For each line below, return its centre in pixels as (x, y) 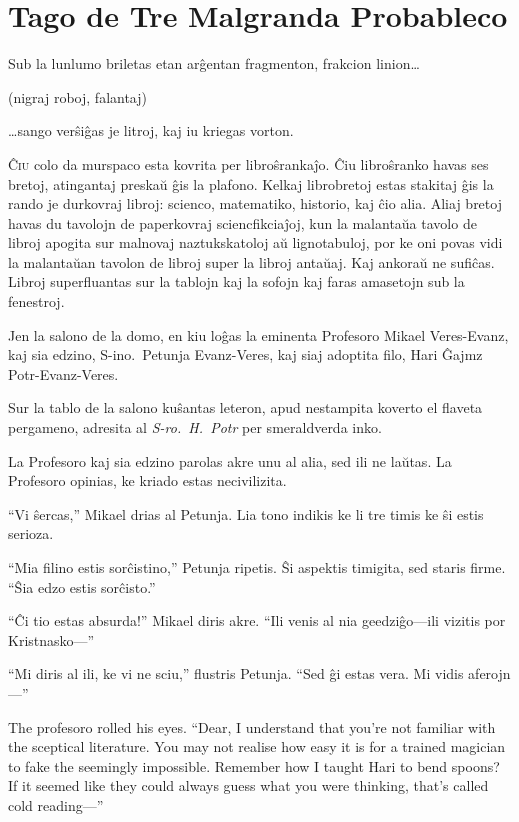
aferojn (489, 673)
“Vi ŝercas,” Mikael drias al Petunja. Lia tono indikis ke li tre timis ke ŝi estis (246, 513)
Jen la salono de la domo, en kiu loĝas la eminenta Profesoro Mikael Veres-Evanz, (258, 334)
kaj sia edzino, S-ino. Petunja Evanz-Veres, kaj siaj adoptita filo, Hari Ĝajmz (245, 354)
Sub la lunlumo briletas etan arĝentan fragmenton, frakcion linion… (214, 63)
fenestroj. (36, 301)
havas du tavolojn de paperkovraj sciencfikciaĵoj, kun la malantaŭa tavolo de (242, 222)
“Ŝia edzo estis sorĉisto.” (82, 586)
